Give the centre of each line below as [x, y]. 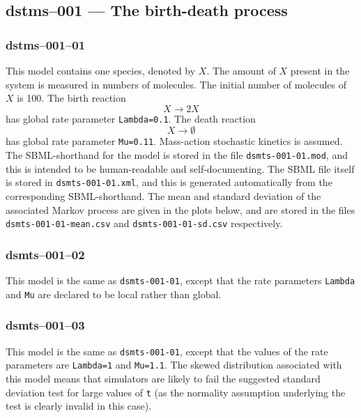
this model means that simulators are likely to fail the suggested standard [163, 378]
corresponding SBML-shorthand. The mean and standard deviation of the [163, 196]
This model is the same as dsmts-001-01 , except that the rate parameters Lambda [180, 280]
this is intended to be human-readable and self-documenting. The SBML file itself [180, 168]
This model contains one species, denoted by [101, 70]
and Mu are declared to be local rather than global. [114, 294]
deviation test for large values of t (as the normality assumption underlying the [176, 392]
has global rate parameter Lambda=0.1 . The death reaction [131, 118]
